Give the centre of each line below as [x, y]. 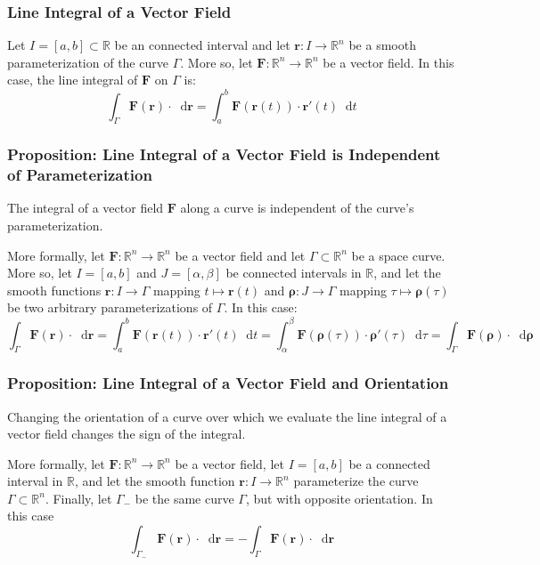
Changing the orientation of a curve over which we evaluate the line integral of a [227, 416]
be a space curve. [398, 255]
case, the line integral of [73, 80]
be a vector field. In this [389, 62]
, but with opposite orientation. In [339, 498]
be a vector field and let [240, 255]
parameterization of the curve [88, 62]
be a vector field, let [229, 463]
